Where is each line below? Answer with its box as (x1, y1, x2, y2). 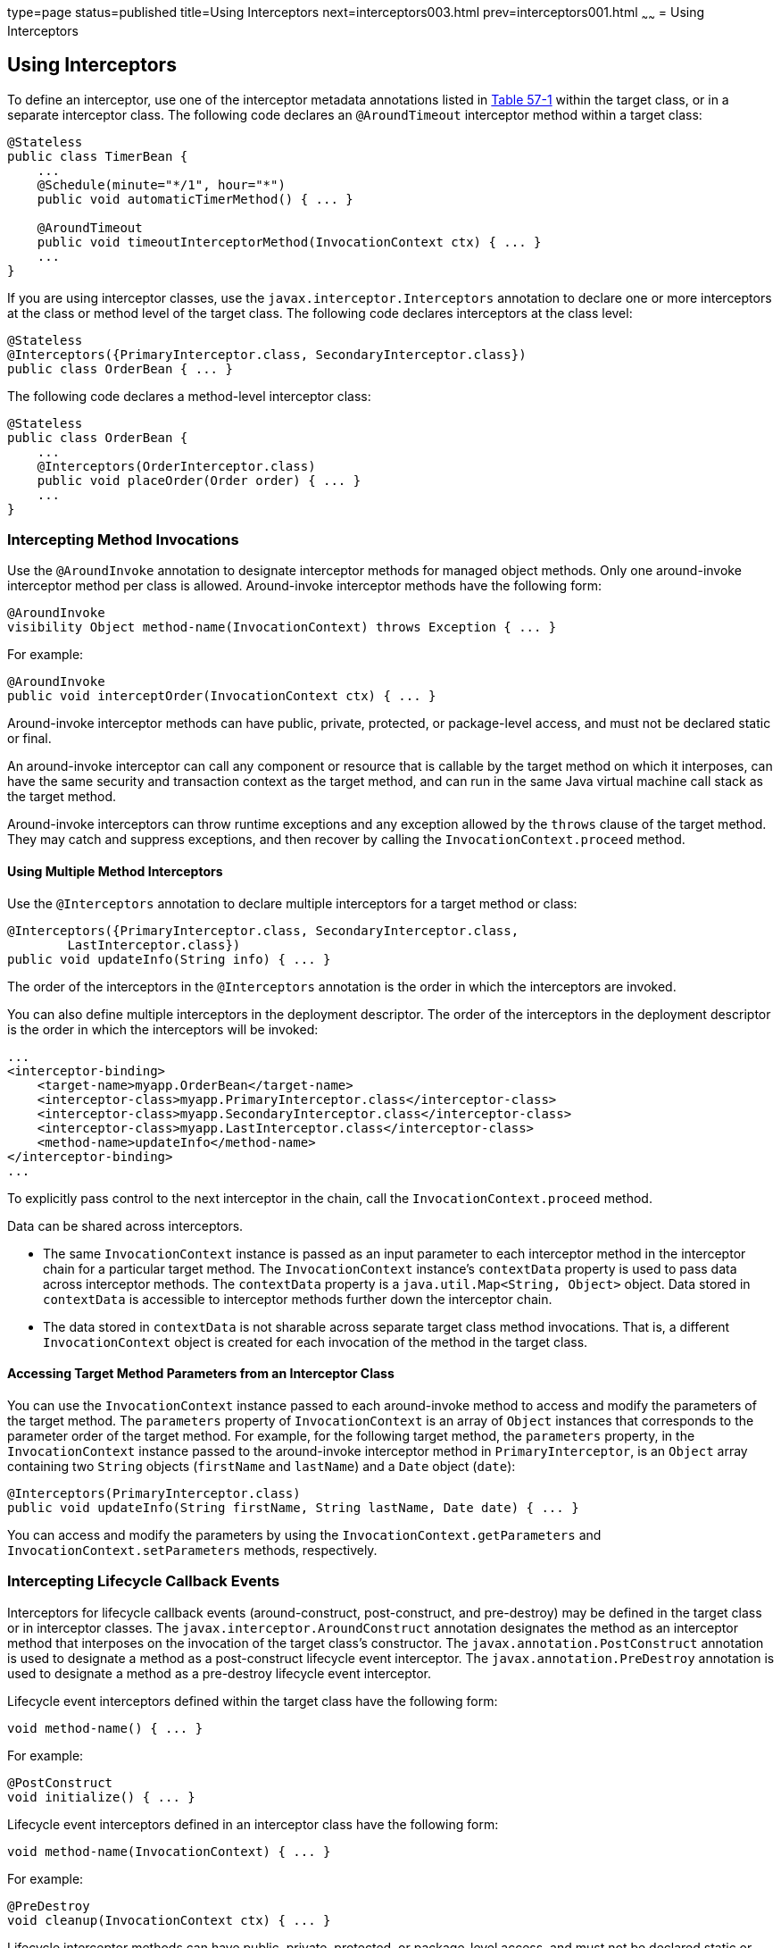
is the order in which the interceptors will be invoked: (7, 1021, 319, 1037)
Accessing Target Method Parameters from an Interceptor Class (7, 1366, 395, 1382)
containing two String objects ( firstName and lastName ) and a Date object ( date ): (7, 1458, 516, 1474)
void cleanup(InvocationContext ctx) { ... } (7, 1912, 331, 1927)
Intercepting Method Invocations (7, 531, 239, 549)
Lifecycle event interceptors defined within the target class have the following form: (7, 1693, 498, 1709)
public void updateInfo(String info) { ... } (7, 951, 331, 966)
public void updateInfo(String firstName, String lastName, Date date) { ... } (7, 1500, 579, 1515)
